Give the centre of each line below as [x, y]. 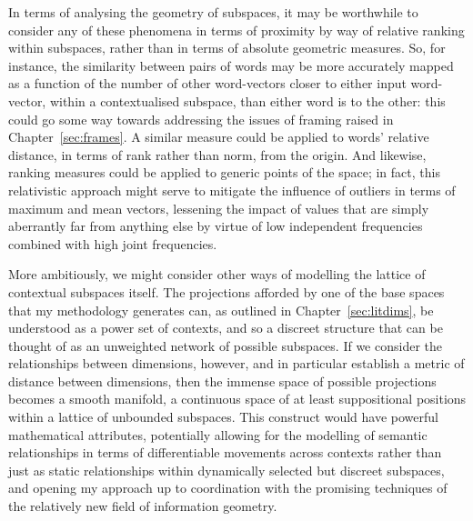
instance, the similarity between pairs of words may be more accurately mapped [231, 65]
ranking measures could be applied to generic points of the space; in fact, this [224, 172]
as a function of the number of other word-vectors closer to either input [207, 83]
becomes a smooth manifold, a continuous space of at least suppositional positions [237, 399]
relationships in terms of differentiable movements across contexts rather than [225, 452]
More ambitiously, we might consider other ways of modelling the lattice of [217, 274]
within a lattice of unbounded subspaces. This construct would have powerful [223, 417]
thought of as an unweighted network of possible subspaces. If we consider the [225, 345]
